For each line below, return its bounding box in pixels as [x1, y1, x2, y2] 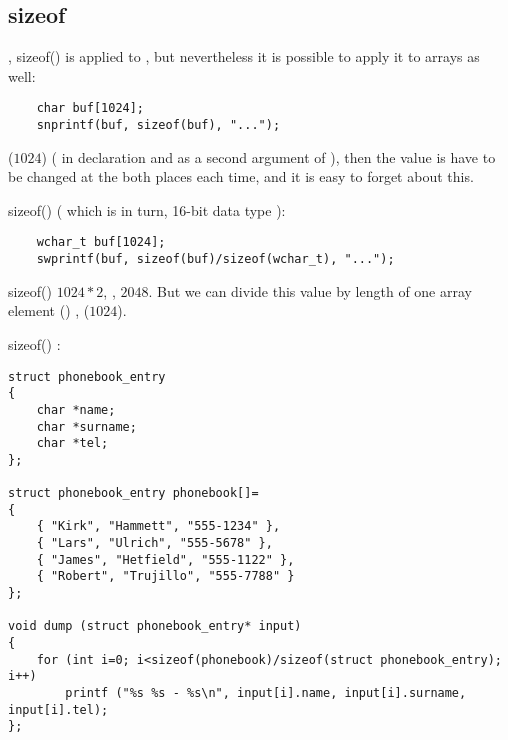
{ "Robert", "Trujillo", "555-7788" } [36, 569, 295, 584]
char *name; [36, 402, 116, 417]
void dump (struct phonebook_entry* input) [8, 619, 302, 634]
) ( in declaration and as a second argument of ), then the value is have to [41, 146, 496, 167]
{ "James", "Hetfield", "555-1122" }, [36, 552, 295, 567]
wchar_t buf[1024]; [36, 235, 166, 250]
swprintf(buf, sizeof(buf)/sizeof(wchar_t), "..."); [36, 252, 395, 267]
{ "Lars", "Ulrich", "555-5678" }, [36, 536, 273, 551]
